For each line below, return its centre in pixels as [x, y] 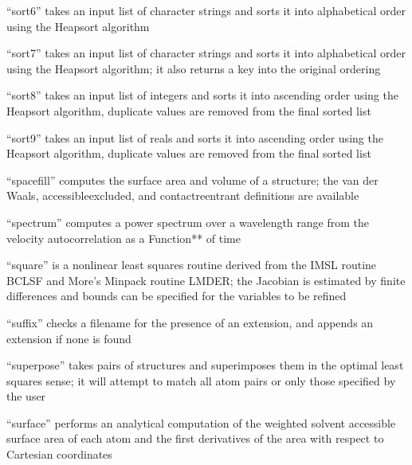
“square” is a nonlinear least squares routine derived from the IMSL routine [192, 265]
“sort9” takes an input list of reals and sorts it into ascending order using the [195, 137]
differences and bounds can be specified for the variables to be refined [177, 296]
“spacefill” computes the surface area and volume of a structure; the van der [192, 180]
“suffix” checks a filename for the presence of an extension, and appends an [190, 322]
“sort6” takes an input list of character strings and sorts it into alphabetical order [206, 10]
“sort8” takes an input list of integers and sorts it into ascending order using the [202, 95]
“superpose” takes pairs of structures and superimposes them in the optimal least [205, 365]
